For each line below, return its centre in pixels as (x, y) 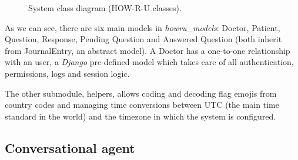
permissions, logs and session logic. (67, 73)
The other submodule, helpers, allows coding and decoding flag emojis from (141, 93)
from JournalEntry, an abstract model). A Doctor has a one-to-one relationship (148, 50)
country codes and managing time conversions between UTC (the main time (142, 105)
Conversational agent (70, 147)
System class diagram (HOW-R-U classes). (105, 8)
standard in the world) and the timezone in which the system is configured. (140, 116)
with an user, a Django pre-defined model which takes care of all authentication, (149, 62)
